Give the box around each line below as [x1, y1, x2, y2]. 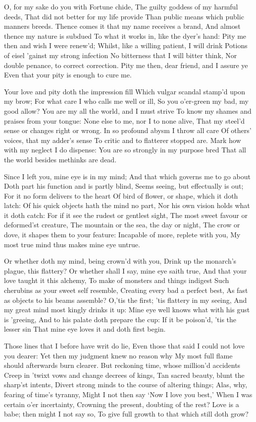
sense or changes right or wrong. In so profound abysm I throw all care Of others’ [4, 125, 252, 136]
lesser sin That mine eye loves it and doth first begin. [4, 324, 166, 334]
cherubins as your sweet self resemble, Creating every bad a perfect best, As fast [4, 285, 248, 295]
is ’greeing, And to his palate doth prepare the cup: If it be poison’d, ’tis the [4, 314, 237, 324]
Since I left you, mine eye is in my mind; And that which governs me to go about [4, 171, 251, 181]
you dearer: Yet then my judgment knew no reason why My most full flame [4, 350, 233, 360]
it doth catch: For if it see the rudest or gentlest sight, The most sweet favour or [4, 210, 248, 220]
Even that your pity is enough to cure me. [4, 70, 132, 80]
